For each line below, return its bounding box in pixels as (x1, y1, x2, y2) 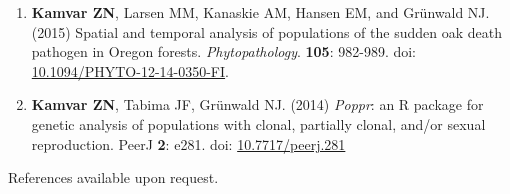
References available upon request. (8, 167, 219, 188)
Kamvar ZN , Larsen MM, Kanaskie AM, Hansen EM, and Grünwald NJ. (31, 2, 490, 22)
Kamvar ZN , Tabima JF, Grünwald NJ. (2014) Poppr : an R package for (31, 94, 484, 115)
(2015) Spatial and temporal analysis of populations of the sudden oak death (31, 21, 502, 42)
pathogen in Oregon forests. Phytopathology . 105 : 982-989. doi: (31, 41, 417, 62)
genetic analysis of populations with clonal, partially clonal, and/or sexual (31, 113, 486, 134)
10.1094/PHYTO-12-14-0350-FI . (31, 60, 229, 81)
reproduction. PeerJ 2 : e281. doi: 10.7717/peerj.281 (31, 133, 346, 154)
